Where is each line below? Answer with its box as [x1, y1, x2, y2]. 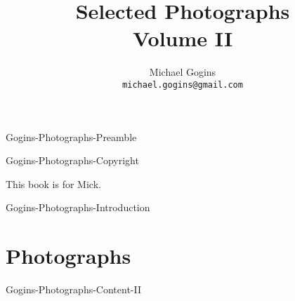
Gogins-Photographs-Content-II [6, 282, 142, 297]
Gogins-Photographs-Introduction [6, 200, 150, 215]
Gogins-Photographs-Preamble [6, 129, 137, 144]
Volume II [132, 24, 233, 53]
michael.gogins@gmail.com [122, 79, 243, 90]
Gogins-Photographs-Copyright [6, 153, 139, 168]
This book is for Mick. [6, 176, 101, 191]
